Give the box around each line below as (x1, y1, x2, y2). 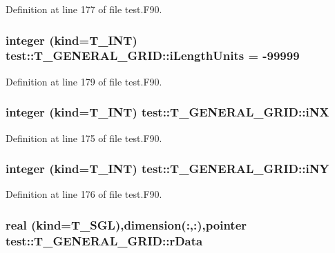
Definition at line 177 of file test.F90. (6, 2, 162, 16)
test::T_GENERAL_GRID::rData (6, 232, 203, 249)
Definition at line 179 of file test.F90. (6, 74, 162, 88)
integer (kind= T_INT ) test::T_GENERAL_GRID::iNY (6, 160, 329, 177)
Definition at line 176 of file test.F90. (6, 187, 162, 201)
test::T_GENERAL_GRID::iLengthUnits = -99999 (6, 47, 300, 64)
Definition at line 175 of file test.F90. (6, 130, 162, 145)
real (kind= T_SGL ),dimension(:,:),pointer (6, 216, 247, 233)
